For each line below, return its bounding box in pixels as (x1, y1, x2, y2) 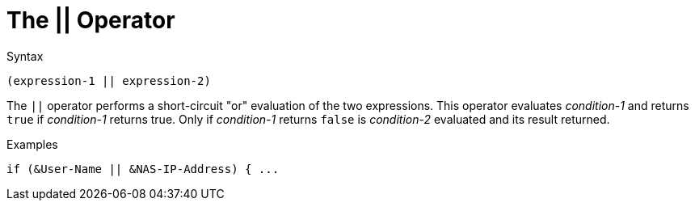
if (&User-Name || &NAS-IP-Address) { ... (6, 162, 280, 175)
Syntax (6, 49, 44, 63)
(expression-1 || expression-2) (6, 74, 211, 87)
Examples (6, 137, 58, 151)
